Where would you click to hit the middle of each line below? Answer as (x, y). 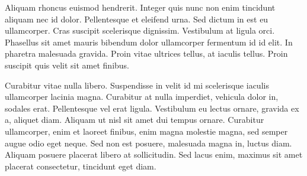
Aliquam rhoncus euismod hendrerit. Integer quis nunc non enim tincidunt (140, 7)
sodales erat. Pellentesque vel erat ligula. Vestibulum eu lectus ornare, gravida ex (152, 108)
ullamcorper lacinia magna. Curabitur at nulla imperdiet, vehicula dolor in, (142, 97)
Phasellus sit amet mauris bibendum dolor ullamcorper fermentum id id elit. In (149, 42)
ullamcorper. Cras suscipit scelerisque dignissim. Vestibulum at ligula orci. (140, 30)
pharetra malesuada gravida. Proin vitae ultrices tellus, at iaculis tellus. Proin (146, 53)
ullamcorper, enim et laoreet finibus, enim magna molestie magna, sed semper (146, 131)
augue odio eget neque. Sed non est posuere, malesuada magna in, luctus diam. (148, 143)
